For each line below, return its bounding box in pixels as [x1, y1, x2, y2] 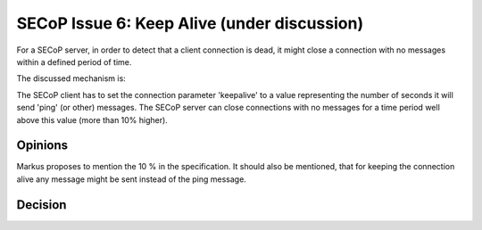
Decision [16, 197, 67, 212]
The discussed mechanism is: [16, 73, 127, 84]
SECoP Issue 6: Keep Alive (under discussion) [16, 13, 364, 33]
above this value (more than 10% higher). [16, 114, 169, 125]
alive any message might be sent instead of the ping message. [16, 174, 247, 185]
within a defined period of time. [16, 56, 132, 67]
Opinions [16, 138, 69, 153]
